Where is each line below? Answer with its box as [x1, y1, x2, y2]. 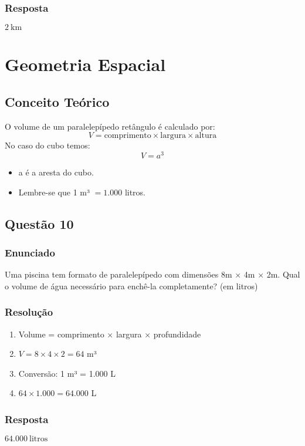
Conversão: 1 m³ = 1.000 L [18, 367, 116, 379]
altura [195, 131, 217, 140]
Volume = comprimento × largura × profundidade [18, 327, 201, 340]
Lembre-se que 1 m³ [18, 185, 90, 198]
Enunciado [5, 245, 55, 259]
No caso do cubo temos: [5, 139, 90, 151]
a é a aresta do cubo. [18, 166, 94, 178]
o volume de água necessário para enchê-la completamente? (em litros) [5, 279, 258, 292]
